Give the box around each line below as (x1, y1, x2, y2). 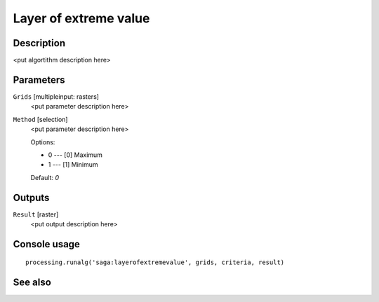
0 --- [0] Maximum (48, 151, 103, 159)
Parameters (13, 74, 65, 85)
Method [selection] (13, 115, 68, 123)
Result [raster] (13, 210, 59, 219)
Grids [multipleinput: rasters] (13, 92, 100, 101)
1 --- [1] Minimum (48, 160, 98, 169)
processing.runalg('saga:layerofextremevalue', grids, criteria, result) (25, 259, 285, 266)
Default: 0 (30, 173, 60, 181)
